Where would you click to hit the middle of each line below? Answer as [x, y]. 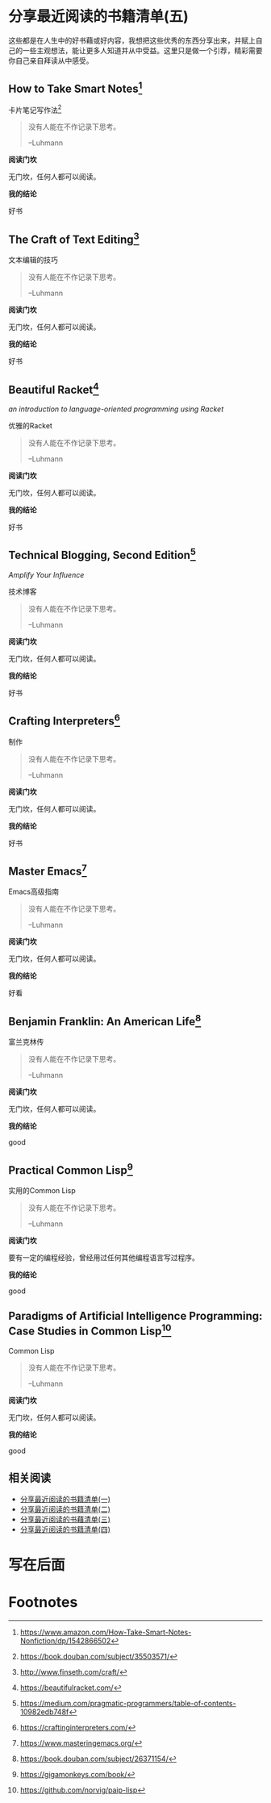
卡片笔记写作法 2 [35, 109]
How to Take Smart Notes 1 [75, 88]
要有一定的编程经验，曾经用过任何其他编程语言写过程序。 [104, 1258]
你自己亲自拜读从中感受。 [51, 61]
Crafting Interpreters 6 [65, 720]
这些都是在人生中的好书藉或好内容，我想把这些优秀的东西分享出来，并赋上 [132, 40]
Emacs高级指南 [33, 891]
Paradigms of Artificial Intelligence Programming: [135, 1316]
